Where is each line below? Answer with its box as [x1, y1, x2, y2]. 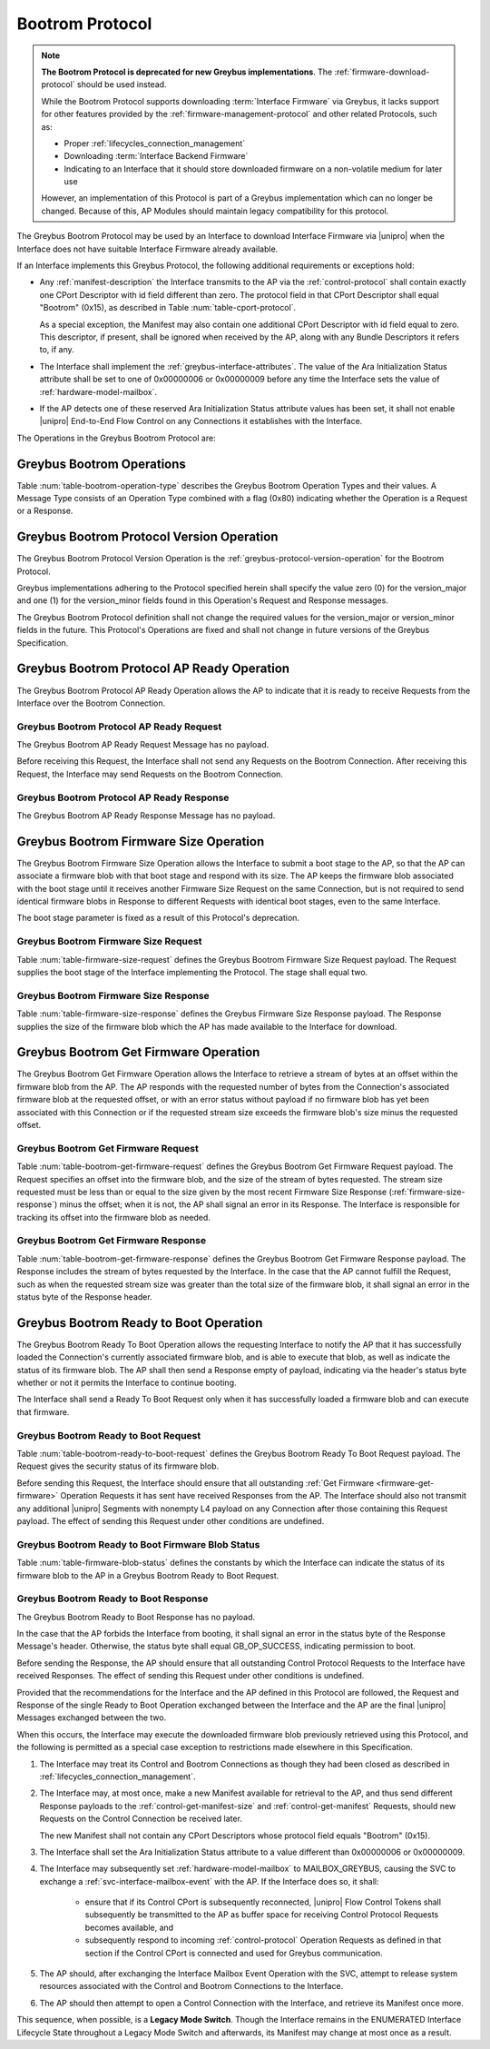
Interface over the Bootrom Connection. [16, 698, 166, 708]
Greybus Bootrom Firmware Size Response [16, 989, 211, 1002]
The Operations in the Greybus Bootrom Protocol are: [16, 432, 217, 443]
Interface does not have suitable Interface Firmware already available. [16, 243, 279, 254]
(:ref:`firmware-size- [388, 1186, 465, 1197]
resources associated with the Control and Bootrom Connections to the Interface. [39, 1981, 344, 1992]
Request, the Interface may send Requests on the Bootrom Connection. [16, 768, 283, 779]
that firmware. [16, 1406, 70, 1417]
